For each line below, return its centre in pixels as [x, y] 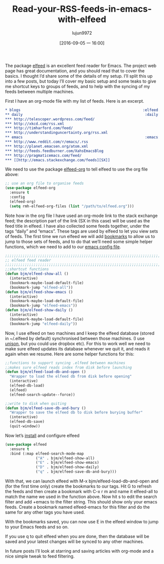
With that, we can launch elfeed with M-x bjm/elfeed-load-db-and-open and [82, 481]
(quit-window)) [25, 426]
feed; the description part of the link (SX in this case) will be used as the [78, 220]
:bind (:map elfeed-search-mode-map [47, 454]
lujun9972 [82, 33]
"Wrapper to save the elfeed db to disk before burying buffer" [76, 412]
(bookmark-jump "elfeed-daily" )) [43, 324]
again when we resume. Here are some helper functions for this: [70, 354]
